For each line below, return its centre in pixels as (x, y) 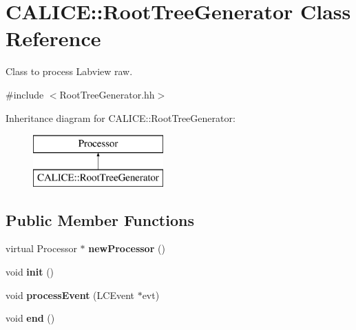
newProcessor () (127, 248)
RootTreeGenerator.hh (107, 94)
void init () (30, 272)
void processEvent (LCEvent (70, 295)
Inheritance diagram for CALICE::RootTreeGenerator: (121, 117)
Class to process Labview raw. (69, 71)
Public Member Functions (100, 219)
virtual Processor (41, 248)
